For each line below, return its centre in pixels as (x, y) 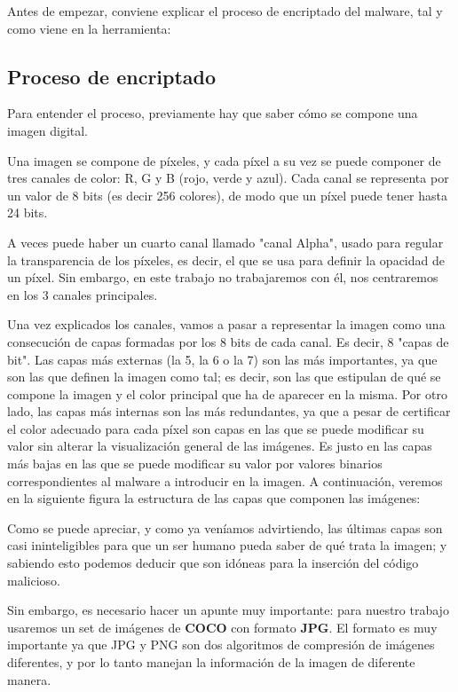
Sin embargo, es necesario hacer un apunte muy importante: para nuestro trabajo (228, 610)
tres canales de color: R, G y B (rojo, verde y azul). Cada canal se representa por (228, 178)
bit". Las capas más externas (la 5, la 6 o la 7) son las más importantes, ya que (222, 359)
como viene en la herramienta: (89, 28)
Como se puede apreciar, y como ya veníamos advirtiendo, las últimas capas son (225, 527)
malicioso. (34, 580)
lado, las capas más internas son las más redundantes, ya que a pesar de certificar (229, 411)
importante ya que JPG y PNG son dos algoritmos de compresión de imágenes (221, 645)
